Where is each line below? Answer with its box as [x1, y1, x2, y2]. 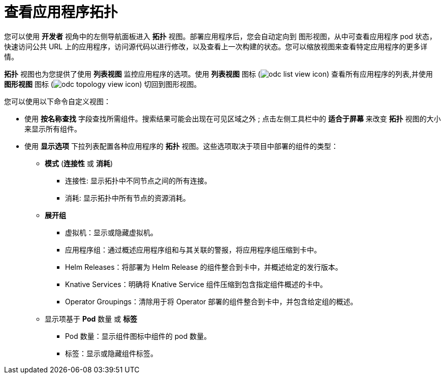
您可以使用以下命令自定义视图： [4, 97, 111, 106]
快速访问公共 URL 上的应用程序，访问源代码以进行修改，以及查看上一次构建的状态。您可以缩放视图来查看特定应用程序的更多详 [4, 42, 428, 51]
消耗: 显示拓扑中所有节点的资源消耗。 [65, 193, 190, 202]
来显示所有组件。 [24, 124, 81, 133]
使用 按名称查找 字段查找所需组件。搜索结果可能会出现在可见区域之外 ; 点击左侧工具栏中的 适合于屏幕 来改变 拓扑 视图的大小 [24, 114, 441, 123]
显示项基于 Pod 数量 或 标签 [45, 314, 138, 323]
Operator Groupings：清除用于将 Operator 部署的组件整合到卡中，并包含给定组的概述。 [65, 297, 358, 306]
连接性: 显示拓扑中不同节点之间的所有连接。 [65, 176, 211, 185]
